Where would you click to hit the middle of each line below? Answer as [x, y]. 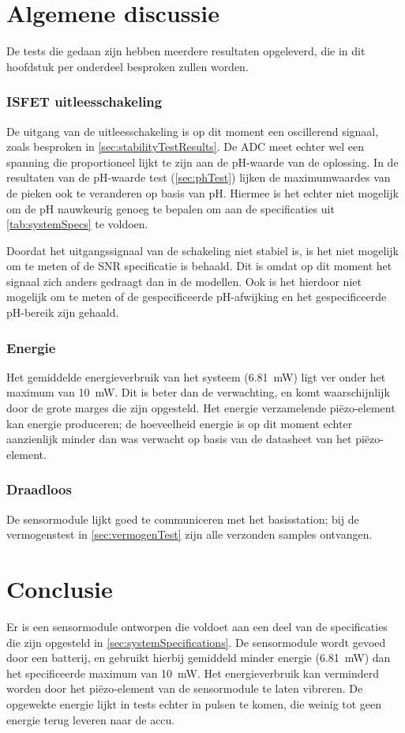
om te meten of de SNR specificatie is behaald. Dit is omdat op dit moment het [199, 266]
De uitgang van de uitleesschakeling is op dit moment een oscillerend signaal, [193, 131]
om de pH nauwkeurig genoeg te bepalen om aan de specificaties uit [171, 208]
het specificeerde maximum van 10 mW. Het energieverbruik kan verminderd [193, 673]
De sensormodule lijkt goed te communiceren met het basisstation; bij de [183, 519]
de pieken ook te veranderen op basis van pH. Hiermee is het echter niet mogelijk [202, 192]
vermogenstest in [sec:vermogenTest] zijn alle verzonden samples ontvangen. [189, 534]
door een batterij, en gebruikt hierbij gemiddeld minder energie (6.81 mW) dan [199, 658]
